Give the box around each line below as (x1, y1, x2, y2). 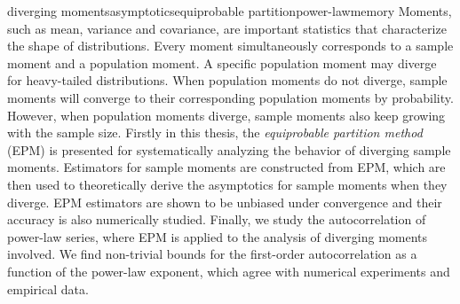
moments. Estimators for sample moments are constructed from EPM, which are (7, 158, 446, 176)
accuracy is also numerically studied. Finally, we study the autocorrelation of (7, 210, 426, 229)
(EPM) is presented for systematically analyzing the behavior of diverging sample (7, 140, 451, 159)
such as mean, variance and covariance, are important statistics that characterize (7, 19, 447, 37)
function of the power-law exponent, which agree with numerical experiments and (7, 261, 450, 280)
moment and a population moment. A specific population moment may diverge (7, 53, 437, 72)
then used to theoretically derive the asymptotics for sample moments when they (7, 175, 448, 193)
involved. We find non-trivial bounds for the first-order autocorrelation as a (7, 245, 417, 263)
